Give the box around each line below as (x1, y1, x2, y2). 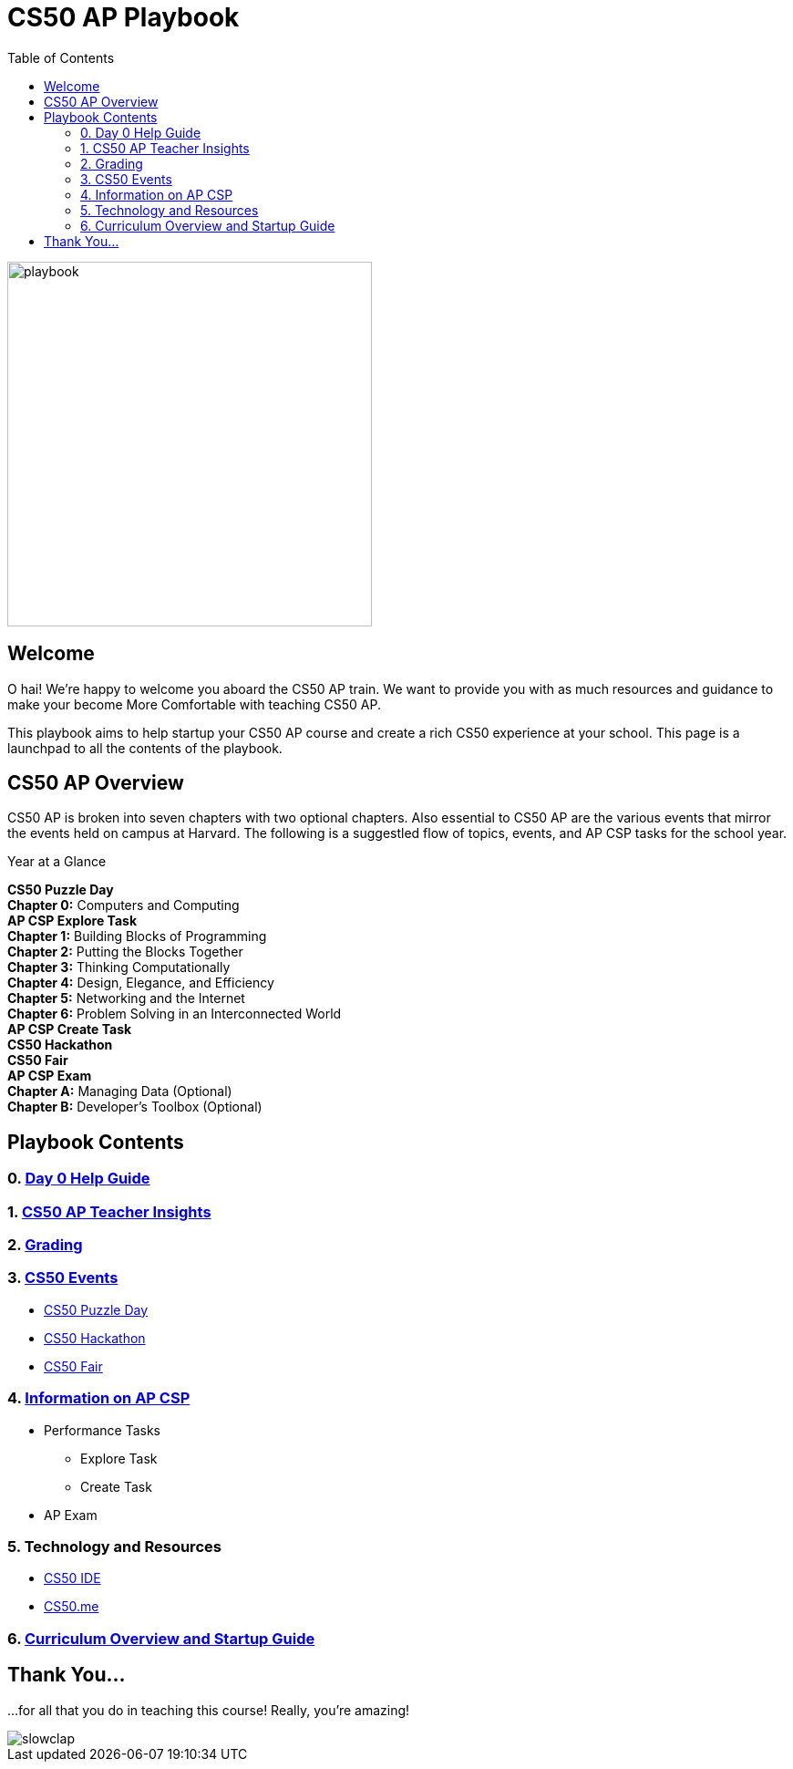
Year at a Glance (7, 853, 107, 870)
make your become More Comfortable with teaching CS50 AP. (7, 696, 382, 712)
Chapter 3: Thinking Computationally (7, 959, 231, 976)
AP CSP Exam (7, 1068, 92, 1084)
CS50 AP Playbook (7, 2, 240, 33)
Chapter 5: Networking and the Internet (7, 990, 245, 1007)
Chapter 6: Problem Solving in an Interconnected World (7, 1006, 342, 1022)
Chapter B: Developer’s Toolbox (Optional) (7, 1099, 263, 1115)
